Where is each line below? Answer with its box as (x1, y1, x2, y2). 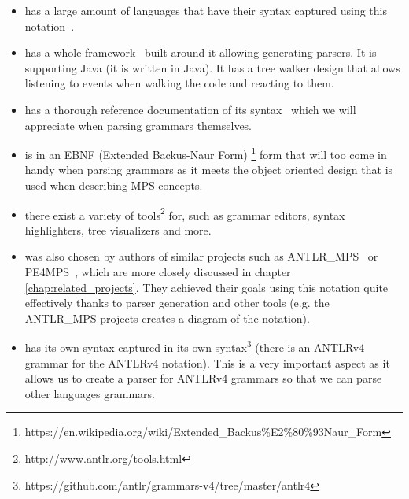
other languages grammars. (24, 385, 155, 401)
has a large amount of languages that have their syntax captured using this (24, 2, 387, 18)
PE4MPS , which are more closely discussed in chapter (24, 264, 291, 280)
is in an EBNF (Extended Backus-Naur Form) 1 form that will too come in (24, 144, 387, 162)
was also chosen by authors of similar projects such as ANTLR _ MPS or (24, 248, 378, 264)
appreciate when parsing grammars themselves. (24, 116, 252, 133)
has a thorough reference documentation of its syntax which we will (24, 101, 356, 117)
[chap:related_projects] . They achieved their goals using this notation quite (24, 279, 389, 295)
